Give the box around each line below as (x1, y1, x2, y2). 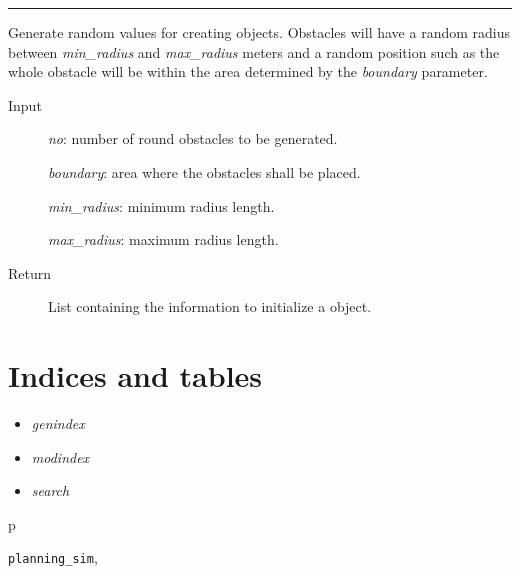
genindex (31, 413, 85, 434)
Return (8, 262, 52, 283)
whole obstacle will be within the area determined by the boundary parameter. (8, 61, 488, 82)
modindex (31, 446, 90, 467)
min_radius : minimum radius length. (48, 195, 275, 216)
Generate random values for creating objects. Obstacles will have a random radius (8, 22, 510, 42)
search (31, 480, 70, 501)
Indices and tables (8, 355, 263, 396)
